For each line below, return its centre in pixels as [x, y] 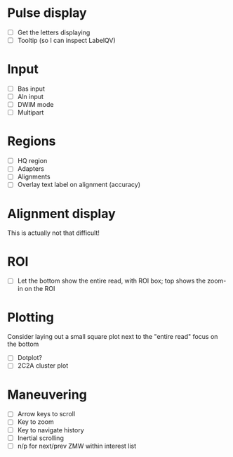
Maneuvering [47, 394]
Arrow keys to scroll [46, 414]
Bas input [31, 89]
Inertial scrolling [41, 438]
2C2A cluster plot [43, 366]
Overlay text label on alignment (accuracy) [79, 185]
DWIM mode [35, 105]
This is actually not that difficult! [54, 233]
